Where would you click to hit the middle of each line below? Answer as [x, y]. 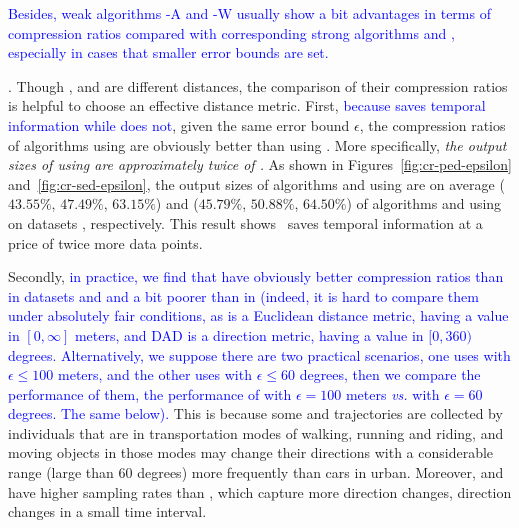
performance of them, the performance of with [150, 393]
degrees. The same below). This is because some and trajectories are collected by [255, 413]
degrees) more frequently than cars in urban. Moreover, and [320, 472]
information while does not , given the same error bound [179, 124]
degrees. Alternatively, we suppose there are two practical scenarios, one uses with [259, 354]
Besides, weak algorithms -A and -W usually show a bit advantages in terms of [249, 13]
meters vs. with [392, 393]
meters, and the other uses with [155, 374]
